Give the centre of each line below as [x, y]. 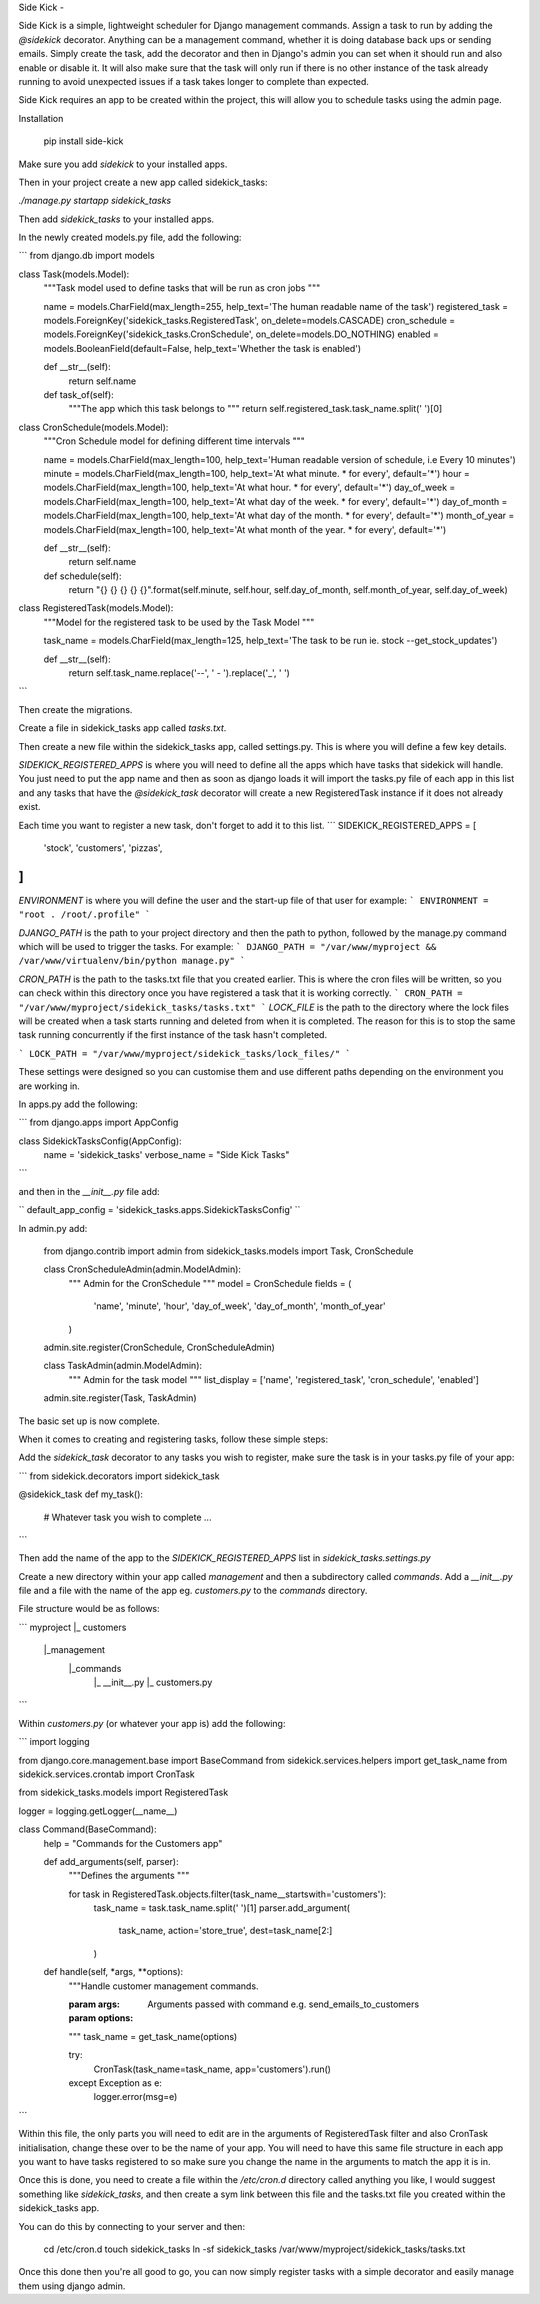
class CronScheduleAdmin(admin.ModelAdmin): [142, 1269]
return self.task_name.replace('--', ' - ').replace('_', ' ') [179, 673]
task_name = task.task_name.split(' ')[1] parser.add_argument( [221, 1908]
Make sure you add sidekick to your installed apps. [123, 164]
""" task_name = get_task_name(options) [153, 2036]
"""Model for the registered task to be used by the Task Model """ [179, 622]
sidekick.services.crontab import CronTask [106, 1774]
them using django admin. [72, 2286]
